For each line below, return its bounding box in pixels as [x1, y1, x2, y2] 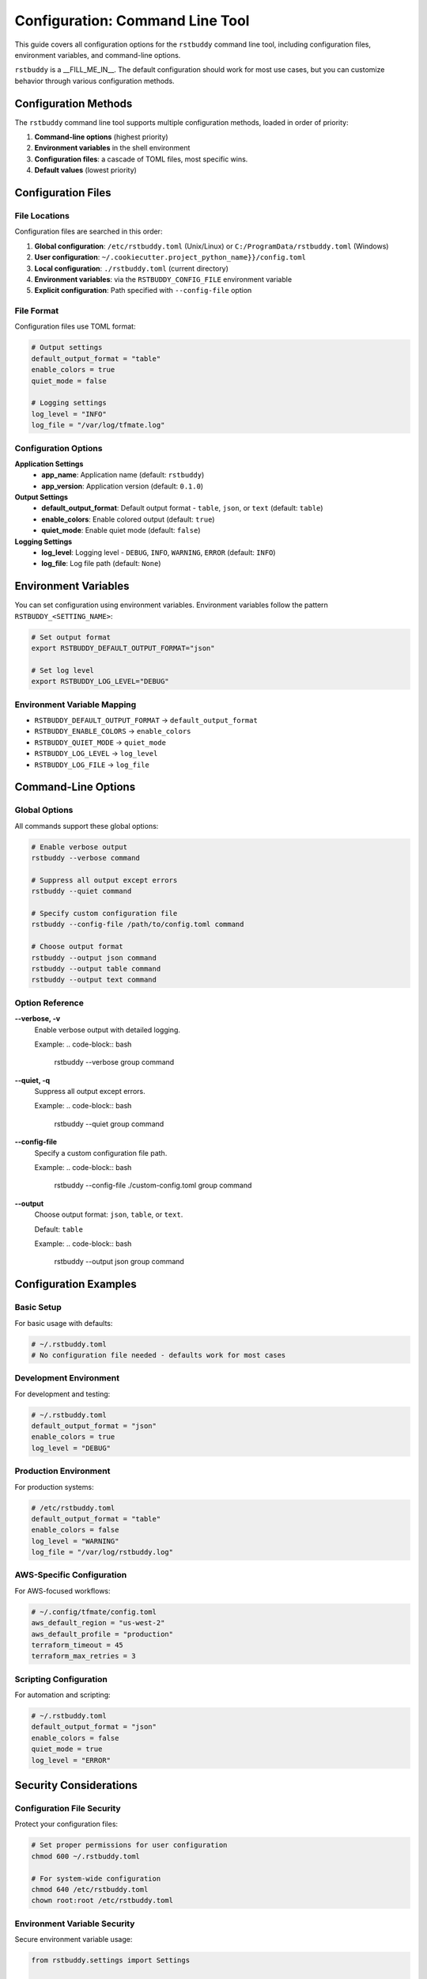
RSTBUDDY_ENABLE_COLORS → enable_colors [34, 727, 191, 736]
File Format [14, 306, 59, 317]
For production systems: [14, 1482, 94, 1491]
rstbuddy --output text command [31, 975, 157, 985]
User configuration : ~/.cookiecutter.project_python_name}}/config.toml [34, 253, 306, 262]
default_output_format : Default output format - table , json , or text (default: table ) [41, 503, 323, 513]
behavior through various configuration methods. [14, 76, 175, 85]
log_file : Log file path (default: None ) [41, 559, 161, 568]
